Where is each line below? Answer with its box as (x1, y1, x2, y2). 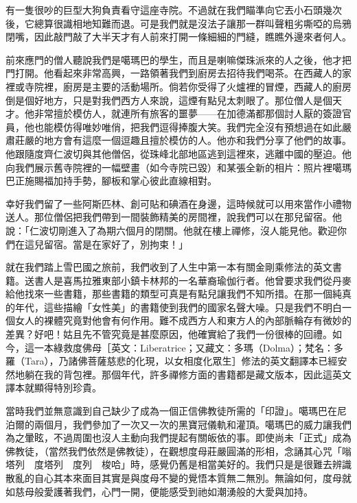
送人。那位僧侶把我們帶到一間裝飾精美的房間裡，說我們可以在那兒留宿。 (5, 210, 332, 224)
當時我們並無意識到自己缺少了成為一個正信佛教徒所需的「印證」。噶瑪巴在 (5, 404, 337, 418)
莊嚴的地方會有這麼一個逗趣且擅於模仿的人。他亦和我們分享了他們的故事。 (14, 133, 352, 147)
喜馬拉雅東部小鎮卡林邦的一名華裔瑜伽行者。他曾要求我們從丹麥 (62, 273, 352, 287)
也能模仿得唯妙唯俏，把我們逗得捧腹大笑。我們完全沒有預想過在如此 (34, 119, 342, 134)
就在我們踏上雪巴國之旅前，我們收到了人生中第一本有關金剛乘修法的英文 (5, 260, 332, 274)
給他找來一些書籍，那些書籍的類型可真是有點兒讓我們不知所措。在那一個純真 (5, 286, 352, 301)
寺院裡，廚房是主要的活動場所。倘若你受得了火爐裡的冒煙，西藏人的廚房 (24, 79, 352, 93)
